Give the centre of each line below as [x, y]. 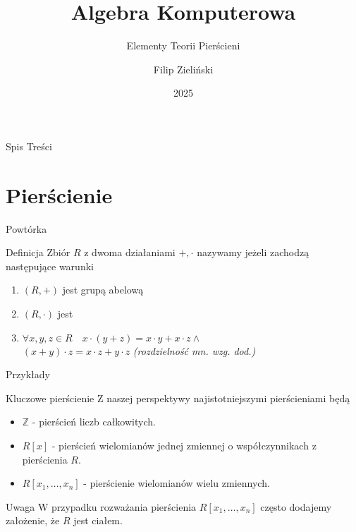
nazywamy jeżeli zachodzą [253, 252]
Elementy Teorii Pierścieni [183, 46]
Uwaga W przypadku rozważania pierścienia [101, 506]
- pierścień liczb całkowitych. [94, 422]
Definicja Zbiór [38, 252]
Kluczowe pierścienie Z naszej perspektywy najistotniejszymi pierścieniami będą [178, 398]
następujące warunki [50, 266]
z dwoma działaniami [130, 252]
